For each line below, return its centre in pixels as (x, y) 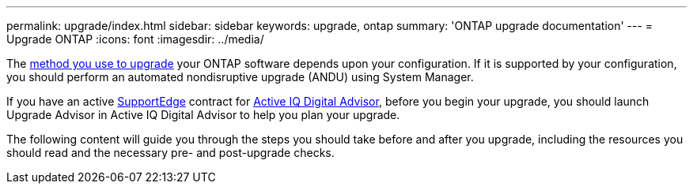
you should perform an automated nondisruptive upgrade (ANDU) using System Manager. (240, 77)
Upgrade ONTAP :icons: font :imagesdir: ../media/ (135, 39)
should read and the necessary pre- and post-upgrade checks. (170, 153)
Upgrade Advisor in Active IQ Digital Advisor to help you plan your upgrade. (203, 115)
